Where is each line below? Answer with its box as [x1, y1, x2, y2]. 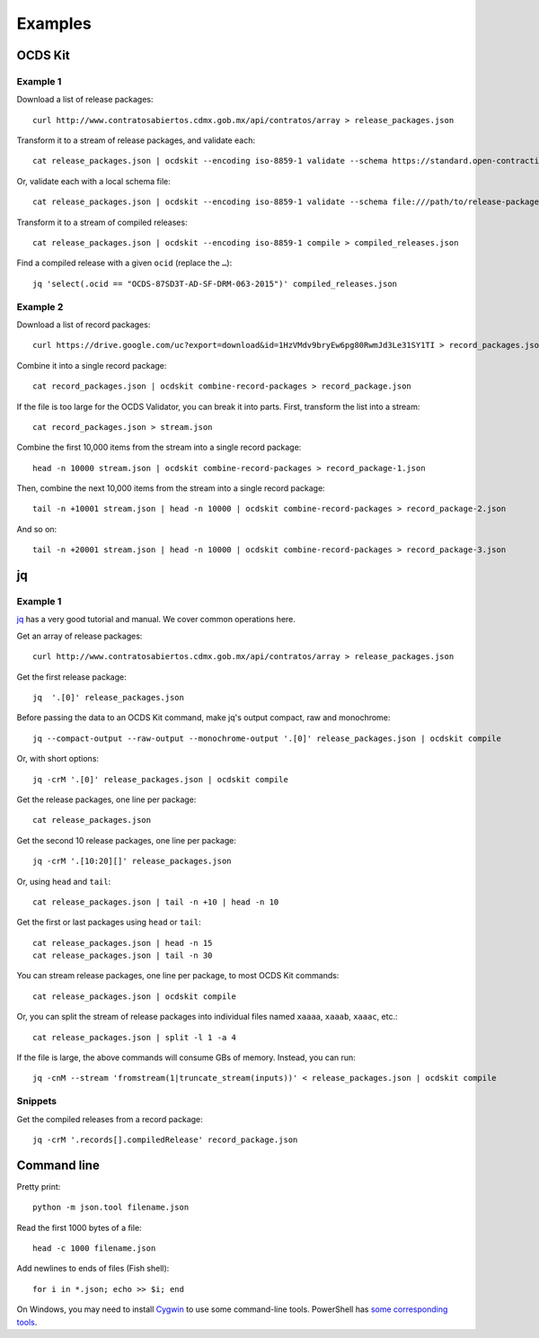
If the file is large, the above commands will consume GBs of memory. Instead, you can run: [16, 1052, 357, 1063]
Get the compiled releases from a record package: [16, 1113, 204, 1124]
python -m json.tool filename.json [32, 1202, 190, 1213]
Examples [16, 13, 92, 33]
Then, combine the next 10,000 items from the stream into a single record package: [16, 483, 325, 494]
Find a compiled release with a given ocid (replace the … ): [16, 257, 233, 269]
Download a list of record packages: [16, 319, 151, 330]
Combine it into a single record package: [16, 360, 167, 370]
